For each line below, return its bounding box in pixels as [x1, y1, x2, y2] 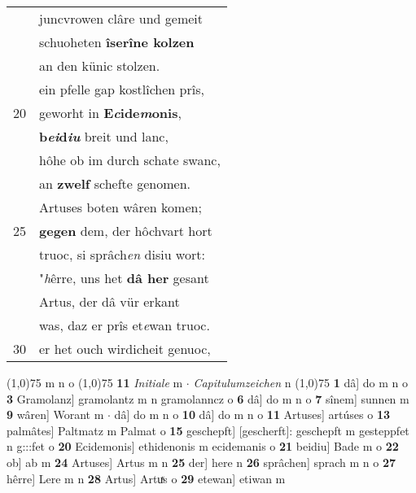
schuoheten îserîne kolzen [39, 33, 195, 51]
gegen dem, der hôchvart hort [39, 221, 212, 240]
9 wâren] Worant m [7, 406, 104, 423]
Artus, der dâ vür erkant [39, 292, 180, 311]
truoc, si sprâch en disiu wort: [39, 245, 205, 264]
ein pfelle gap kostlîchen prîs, [39, 80, 204, 98]
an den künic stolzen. [39, 56, 160, 75]
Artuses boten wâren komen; [39, 198, 202, 216]
